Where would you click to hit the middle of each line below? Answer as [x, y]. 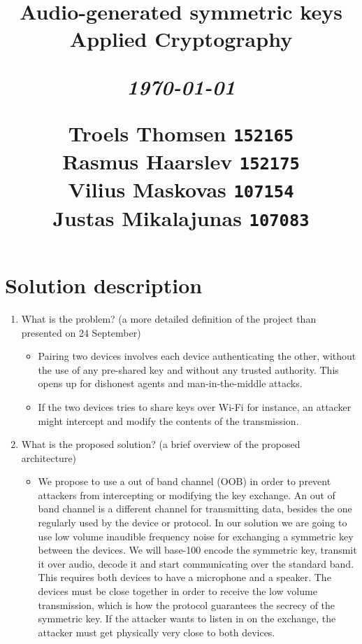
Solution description [104, 285]
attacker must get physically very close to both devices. [157, 632]
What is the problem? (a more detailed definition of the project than [169, 318]
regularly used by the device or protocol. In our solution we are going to [193, 523]
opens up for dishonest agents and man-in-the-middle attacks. [170, 383]
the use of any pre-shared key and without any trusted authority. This [188, 369]
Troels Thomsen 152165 [181, 133]
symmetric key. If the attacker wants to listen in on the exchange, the [187, 618]
